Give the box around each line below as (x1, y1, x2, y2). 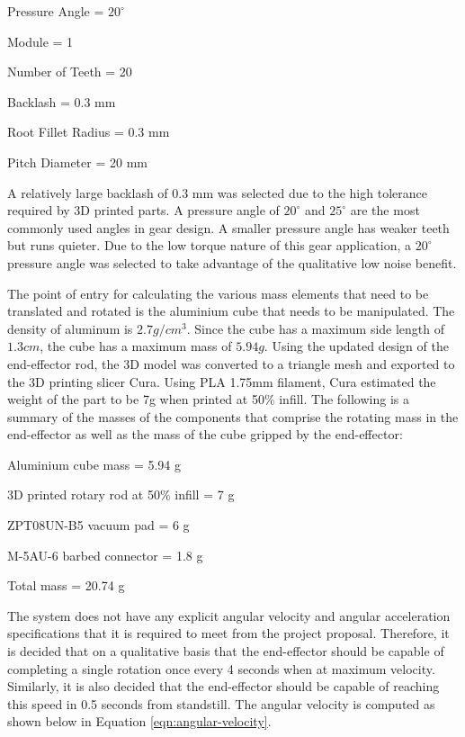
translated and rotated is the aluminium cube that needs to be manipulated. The (7, 301, 455, 320)
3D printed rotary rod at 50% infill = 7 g (7, 485, 235, 504)
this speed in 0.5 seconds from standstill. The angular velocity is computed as (7, 694, 435, 713)
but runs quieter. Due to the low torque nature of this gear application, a (7, 236, 411, 255)
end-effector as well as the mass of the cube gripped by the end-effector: (7, 425, 403, 444)
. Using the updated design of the (264, 337, 449, 355)
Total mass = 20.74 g (7, 576, 125, 595)
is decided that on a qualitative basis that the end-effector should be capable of (7, 642, 444, 661)
